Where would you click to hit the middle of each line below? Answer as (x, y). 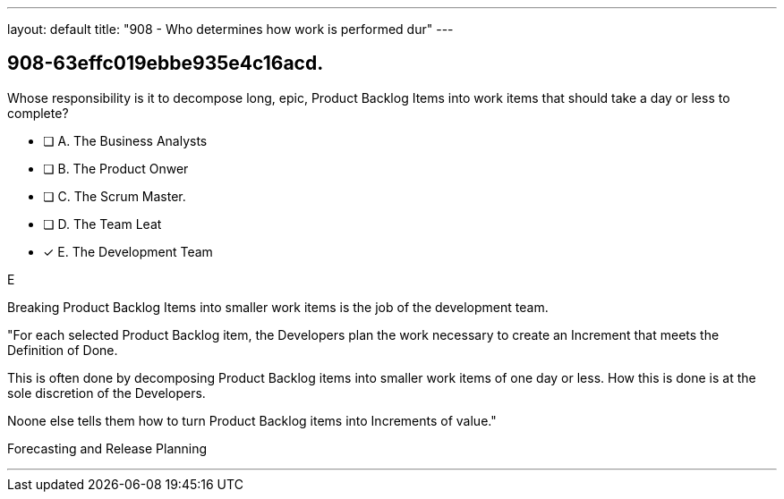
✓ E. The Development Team (128, 251)
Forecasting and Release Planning (107, 448)
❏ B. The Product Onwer (116, 168)
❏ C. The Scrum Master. (115, 196)
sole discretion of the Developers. (107, 393)
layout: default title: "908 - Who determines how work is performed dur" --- (230, 29)
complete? (38, 113)
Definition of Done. (63, 350)
